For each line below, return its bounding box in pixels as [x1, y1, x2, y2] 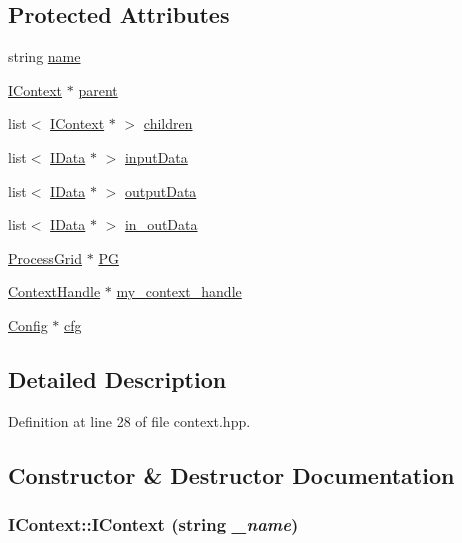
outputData [124, 180, 197, 201]
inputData [124, 146, 188, 167]
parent [78, 79, 118, 100]
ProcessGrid [8, 247, 83, 268]
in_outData [124, 214, 198, 235]
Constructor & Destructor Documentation [8, 459, 455, 490]
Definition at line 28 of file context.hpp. [8, 410, 251, 431]
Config [8, 314, 48, 335]
